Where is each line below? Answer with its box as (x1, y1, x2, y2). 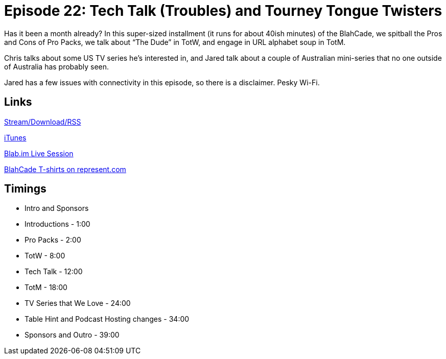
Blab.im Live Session (4, 149, 74, 158)
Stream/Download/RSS (4, 117, 81, 126)
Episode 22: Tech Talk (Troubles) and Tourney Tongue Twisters (4, 2, 442, 19)
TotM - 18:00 (25, 283, 67, 292)
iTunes (4, 133, 27, 142)
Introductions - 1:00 (25, 220, 90, 229)
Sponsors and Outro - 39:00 (25, 330, 120, 340)
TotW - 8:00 (25, 251, 65, 260)
